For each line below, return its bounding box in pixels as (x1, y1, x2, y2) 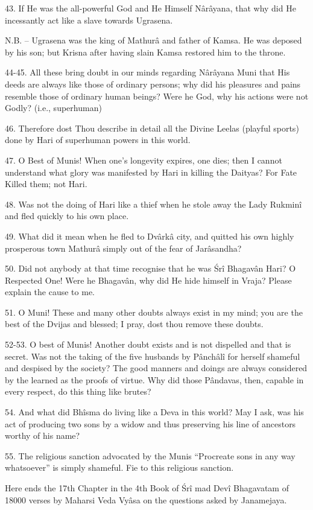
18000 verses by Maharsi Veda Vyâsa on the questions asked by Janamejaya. (5, 493, 287, 506)
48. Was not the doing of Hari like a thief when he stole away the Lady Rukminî (5, 197, 302, 210)
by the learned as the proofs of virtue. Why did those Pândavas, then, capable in (5, 373, 304, 386)
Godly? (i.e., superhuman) (5, 101, 102, 114)
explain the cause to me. (5, 285, 95, 298)
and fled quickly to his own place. (5, 209, 129, 222)
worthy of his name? (5, 429, 80, 442)
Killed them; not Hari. (5, 177, 87, 190)
